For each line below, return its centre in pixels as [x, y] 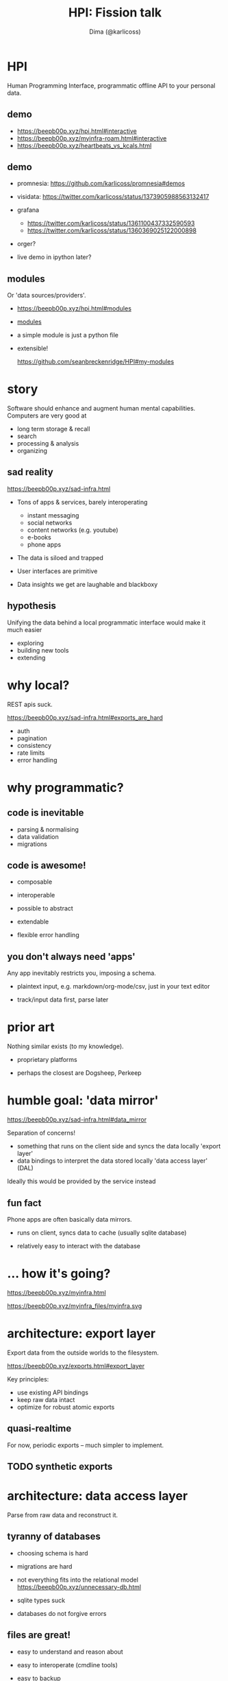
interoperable [36, 895]
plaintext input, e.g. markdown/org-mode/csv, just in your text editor [113, 987]
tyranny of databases [54, 1537]
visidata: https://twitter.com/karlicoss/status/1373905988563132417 [113, 197]
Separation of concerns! [41, 1133]
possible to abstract [45, 908]
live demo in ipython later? [54, 257]
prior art [31, 1027]
